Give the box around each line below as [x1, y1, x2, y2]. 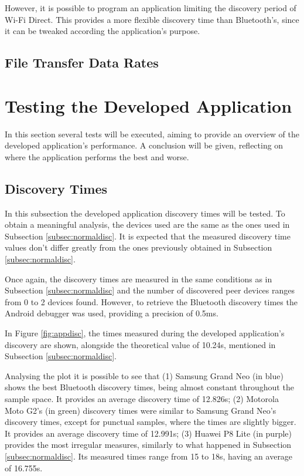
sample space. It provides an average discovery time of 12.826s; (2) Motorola [5, 392, 279, 404]
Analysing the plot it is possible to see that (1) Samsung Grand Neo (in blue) [5, 369, 283, 382]
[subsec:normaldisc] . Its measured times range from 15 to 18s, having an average [5, 450, 293, 462]
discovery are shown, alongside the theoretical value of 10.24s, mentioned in [5, 338, 276, 350]
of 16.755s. [5, 461, 43, 474]
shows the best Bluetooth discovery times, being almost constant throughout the [5, 381, 294, 393]
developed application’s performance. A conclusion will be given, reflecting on [5, 139, 283, 151]
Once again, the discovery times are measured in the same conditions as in [5, 272, 272, 285]
